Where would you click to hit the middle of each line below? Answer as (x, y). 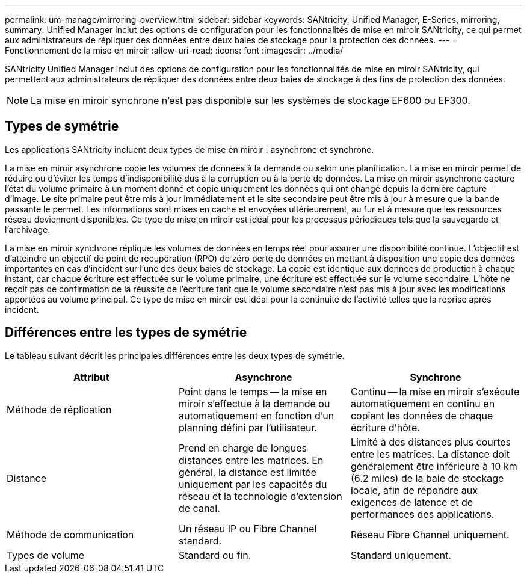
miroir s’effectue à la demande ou (254, 403)
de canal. (199, 508)
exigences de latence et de (412, 502)
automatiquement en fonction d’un (256, 415)
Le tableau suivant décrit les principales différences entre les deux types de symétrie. (175, 355)
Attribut (91, 377)
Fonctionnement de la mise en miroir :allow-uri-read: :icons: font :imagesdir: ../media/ (174, 50)
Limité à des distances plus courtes (430, 442)
